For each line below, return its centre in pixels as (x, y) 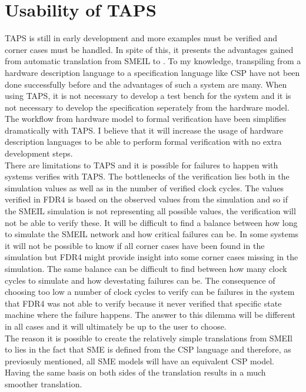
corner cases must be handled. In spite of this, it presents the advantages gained (149, 49)
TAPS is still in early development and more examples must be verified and (141, 38)
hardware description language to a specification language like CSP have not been (152, 72)
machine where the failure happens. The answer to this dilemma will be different (150, 315)
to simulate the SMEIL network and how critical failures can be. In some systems (152, 234)
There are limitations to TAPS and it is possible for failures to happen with (142, 165)
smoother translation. (44, 383)
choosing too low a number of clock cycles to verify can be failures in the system (150, 292)
